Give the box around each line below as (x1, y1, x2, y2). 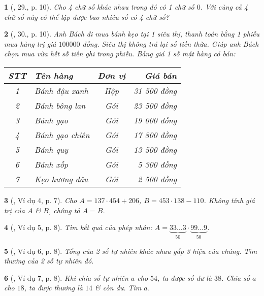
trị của (4, 205, 25, 215)
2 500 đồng (138, 173, 177, 185)
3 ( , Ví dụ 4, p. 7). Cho (4, 194, 77, 205)
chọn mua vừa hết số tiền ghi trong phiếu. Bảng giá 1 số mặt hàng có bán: (4, 48, 236, 59)
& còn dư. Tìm (95, 282, 142, 293)
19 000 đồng (134, 114, 177, 126)
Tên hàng (34, 69, 73, 81)
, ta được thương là (24, 282, 83, 293)
